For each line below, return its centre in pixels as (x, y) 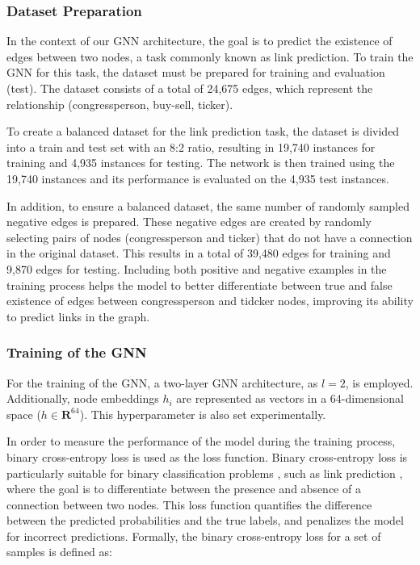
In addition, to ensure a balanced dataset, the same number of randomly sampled (208, 205)
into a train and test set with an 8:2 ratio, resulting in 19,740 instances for (191, 146)
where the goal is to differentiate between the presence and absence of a (184, 489)
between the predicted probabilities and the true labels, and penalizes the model (205, 520)
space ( (24, 414)
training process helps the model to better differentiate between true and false (199, 285)
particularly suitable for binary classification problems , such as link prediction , (205, 473)
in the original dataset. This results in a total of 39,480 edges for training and (199, 253)
